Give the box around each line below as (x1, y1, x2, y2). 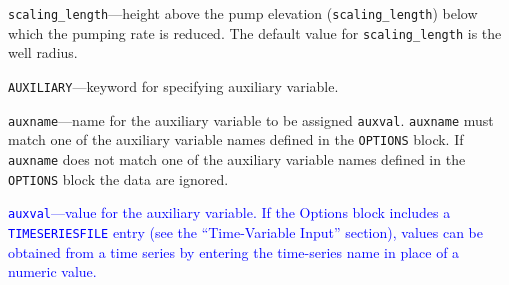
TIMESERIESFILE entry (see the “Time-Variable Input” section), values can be (8, 221, 483, 242)
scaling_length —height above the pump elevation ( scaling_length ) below (8, 3, 478, 23)
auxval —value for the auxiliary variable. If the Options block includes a (8, 202, 451, 223)
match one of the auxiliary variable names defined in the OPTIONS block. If (8, 129, 464, 150)
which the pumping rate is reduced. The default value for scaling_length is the (8, 22, 502, 43)
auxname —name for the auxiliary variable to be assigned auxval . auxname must (8, 109, 494, 130)
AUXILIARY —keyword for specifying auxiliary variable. (8, 75, 339, 96)
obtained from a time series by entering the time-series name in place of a (8, 241, 460, 262)
